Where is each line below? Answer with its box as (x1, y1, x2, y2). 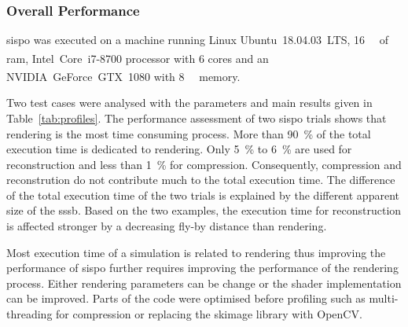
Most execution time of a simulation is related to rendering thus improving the (6, 244, 386, 260)
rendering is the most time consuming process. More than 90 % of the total (6, 125, 371, 141)
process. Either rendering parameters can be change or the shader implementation (6, 274, 402, 291)
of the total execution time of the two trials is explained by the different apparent (6, 186, 399, 203)
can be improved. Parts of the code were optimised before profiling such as (6, 290, 366, 307)
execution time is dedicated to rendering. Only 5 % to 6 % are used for (6, 141, 352, 157)
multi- (369, 290, 399, 307)
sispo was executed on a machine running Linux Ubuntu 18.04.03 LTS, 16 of (6, 31, 389, 48)
